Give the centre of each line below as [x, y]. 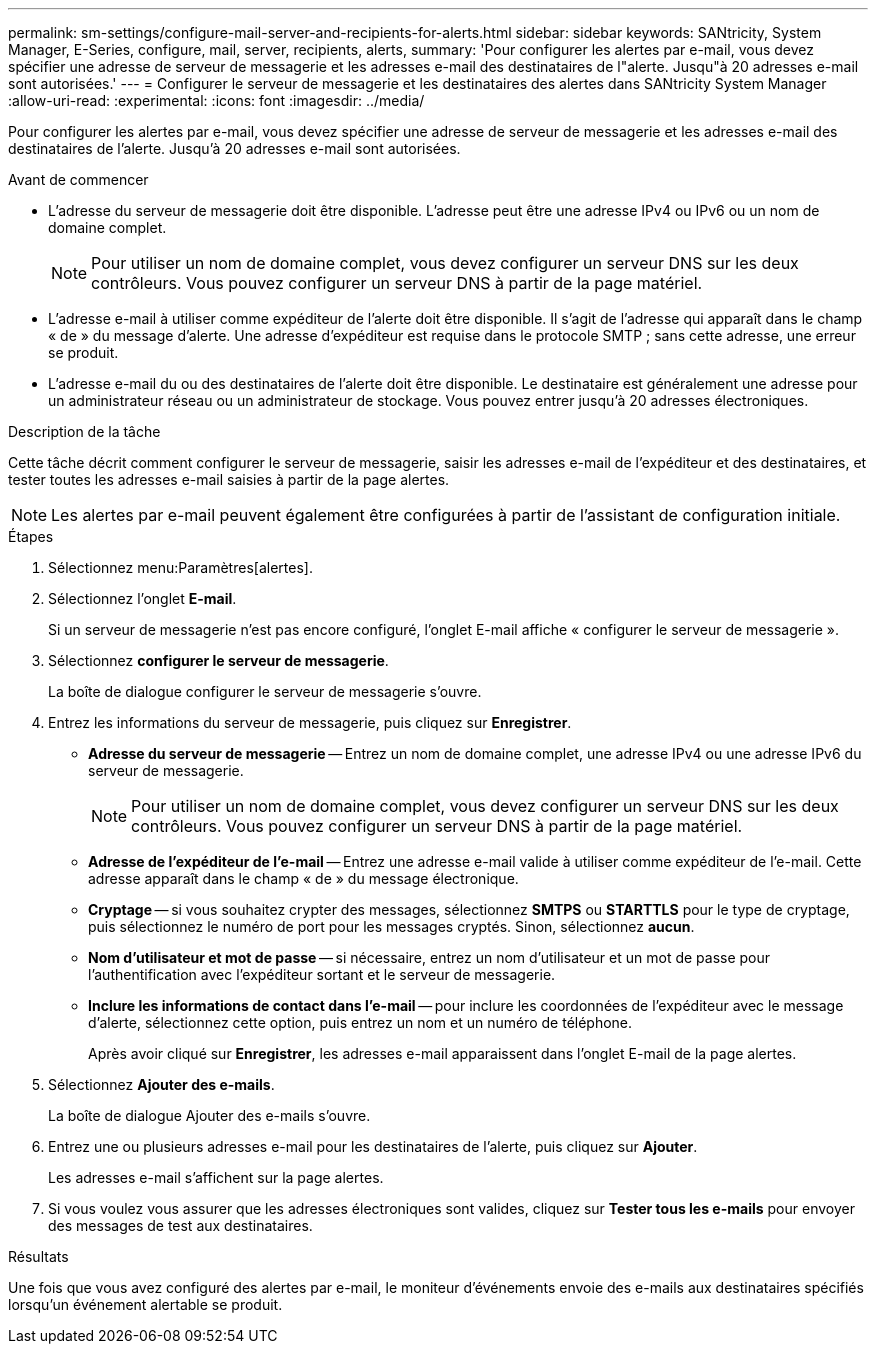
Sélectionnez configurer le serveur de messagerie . [218, 660]
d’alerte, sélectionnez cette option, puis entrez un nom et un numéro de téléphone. [360, 1022]
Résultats [38, 1256]
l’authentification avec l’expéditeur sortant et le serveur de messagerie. [322, 974]
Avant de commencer [78, 179]
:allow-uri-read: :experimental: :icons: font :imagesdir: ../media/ [216, 100]
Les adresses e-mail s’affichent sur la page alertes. [216, 1177]
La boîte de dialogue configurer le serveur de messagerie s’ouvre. [265, 691]
